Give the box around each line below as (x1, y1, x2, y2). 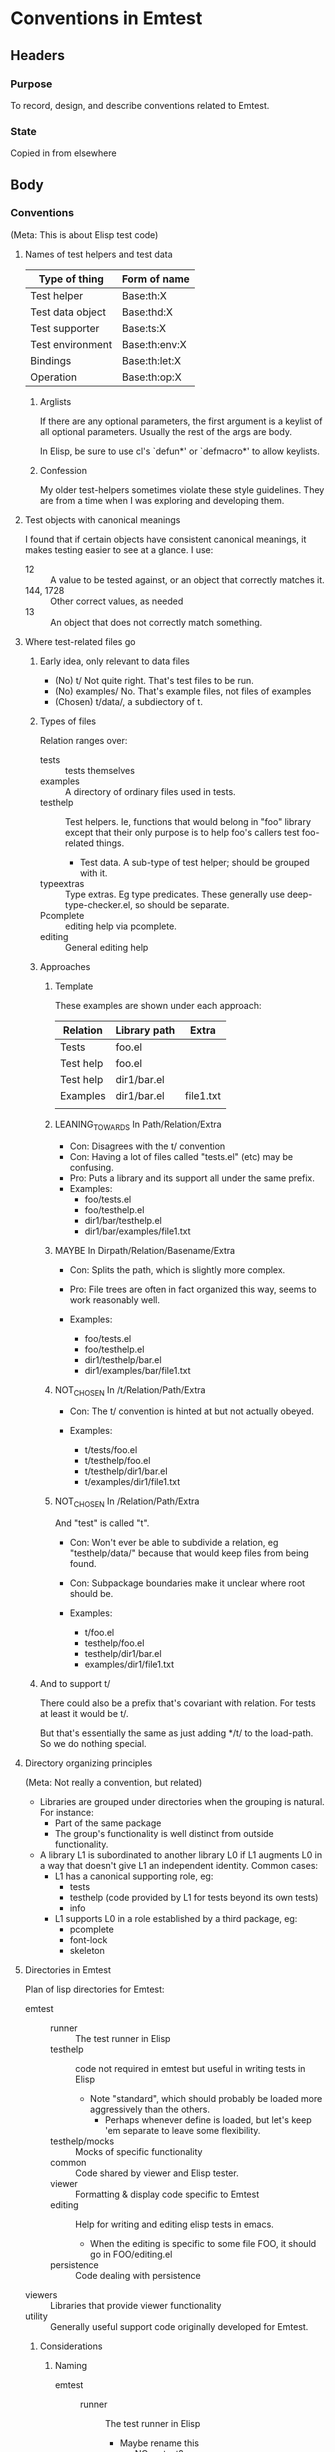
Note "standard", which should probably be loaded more (89, 2093, 323, 2105)
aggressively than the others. (89, 2103, 211, 2116)
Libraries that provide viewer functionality (49, 2300, 222, 2312)
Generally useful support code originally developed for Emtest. (49, 2321, 309, 2333)
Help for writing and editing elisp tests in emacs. (74, 2218, 275, 2231)
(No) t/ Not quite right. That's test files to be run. (54, 674, 255, 686)
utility (24, 2310, 48, 2322)
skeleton (69, 1945, 105, 1957)
